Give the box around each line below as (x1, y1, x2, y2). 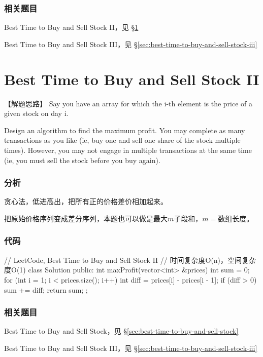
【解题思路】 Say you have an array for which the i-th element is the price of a (4, 98, 253, 108)
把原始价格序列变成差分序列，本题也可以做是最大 (4, 213, 168, 223)
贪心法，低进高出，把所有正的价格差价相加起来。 (4, 196, 168, 207)
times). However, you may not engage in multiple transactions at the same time (4, 144, 252, 155)
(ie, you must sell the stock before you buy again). (4, 154, 160, 165)
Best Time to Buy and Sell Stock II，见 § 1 (4, 22, 139, 32)
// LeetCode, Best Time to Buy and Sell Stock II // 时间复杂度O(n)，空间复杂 (4, 254, 256, 265)
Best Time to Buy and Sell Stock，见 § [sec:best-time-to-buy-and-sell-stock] (4, 326, 239, 336)
